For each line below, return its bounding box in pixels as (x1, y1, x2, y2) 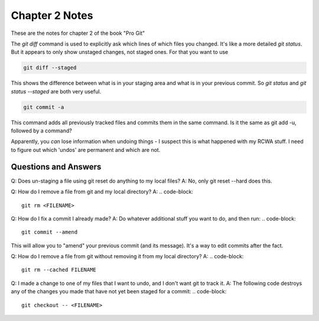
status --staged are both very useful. (11, 87, 102, 95)
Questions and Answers (11, 161, 102, 171)
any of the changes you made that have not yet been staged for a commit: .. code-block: (11, 288, 227, 295)
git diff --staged (23, 64, 77, 71)
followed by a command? (11, 127, 72, 134)
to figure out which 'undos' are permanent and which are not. (11, 146, 161, 153)
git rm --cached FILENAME (21, 267, 97, 273)
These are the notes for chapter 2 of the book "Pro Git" (11, 30, 145, 37)
